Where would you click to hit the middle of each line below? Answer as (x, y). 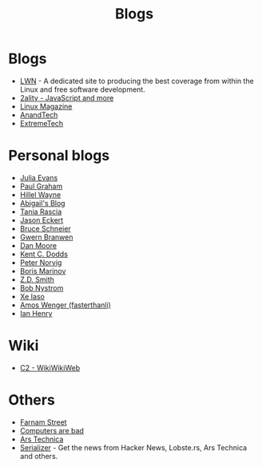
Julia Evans (39, 177)
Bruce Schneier (46, 228)
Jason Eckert (42, 220)
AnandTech (39, 115)
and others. (39, 456)
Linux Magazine (46, 106)
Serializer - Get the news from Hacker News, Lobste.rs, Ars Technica (133, 447)
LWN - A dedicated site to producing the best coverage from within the (137, 81)
